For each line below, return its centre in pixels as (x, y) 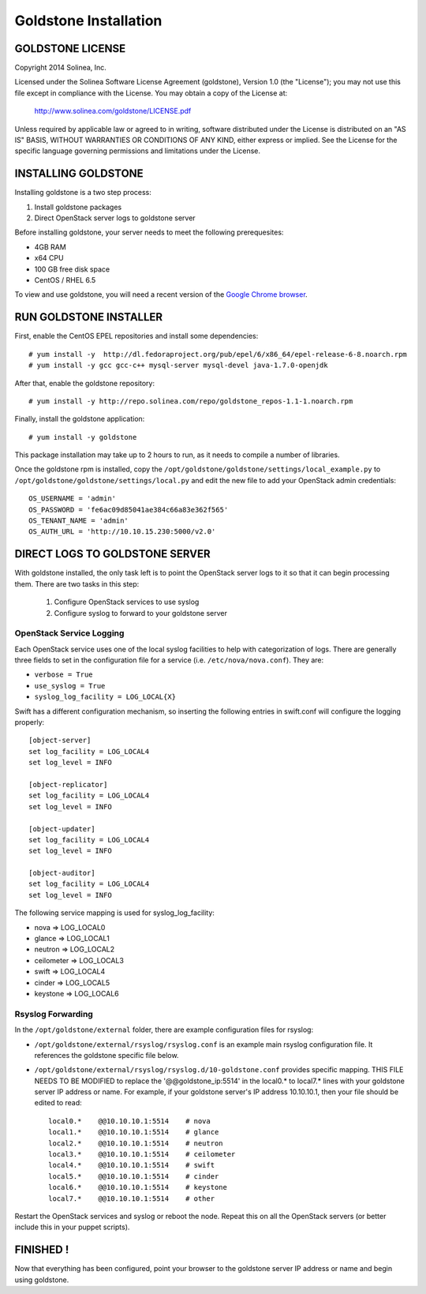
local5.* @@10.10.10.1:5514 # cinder (134, 1176)
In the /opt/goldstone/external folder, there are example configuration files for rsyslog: (164, 1030)
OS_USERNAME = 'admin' (73, 499)
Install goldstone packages (78, 207)
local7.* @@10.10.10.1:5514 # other (132, 1198)
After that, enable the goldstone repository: (85, 383)
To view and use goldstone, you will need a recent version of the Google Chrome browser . (161, 294)
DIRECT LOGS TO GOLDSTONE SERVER (112, 554)
